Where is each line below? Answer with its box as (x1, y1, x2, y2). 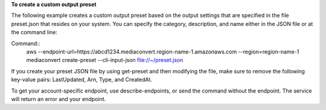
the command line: (11, 29, 57, 36)
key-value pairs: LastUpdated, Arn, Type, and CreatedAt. (11, 76, 152, 84)
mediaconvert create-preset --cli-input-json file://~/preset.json (26, 57, 184, 64)
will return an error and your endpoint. (11, 95, 106, 102)
